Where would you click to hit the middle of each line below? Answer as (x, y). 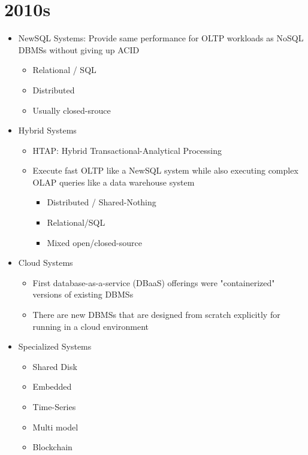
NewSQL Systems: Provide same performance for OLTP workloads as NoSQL (161, 38)
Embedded (52, 386)
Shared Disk (55, 366)
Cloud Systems (46, 263)
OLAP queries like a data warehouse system (114, 182)
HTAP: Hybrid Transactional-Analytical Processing (127, 150)
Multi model (55, 427)
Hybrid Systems (47, 130)
